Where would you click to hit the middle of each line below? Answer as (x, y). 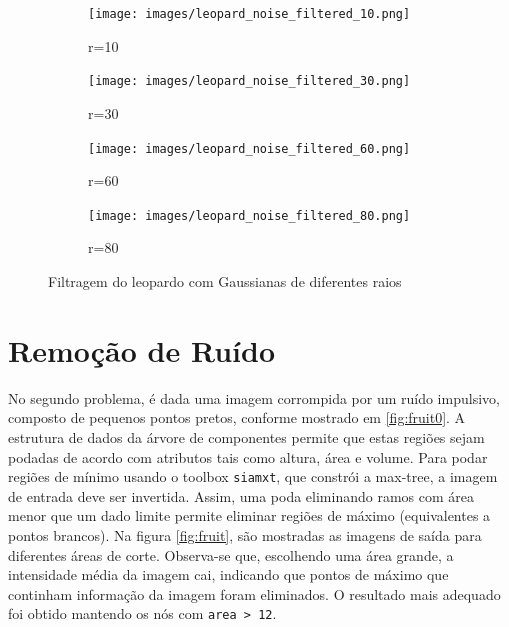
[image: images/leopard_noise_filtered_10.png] (249, 14)
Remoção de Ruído (141, 349)
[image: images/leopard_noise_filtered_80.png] (249, 215)
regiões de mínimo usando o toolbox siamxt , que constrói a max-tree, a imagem (253, 476)
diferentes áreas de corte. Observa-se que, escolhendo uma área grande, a (231, 554)
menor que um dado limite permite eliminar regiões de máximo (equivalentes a (249, 515)
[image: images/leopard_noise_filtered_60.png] (249, 148)
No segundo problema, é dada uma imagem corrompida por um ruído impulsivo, (254, 397)
